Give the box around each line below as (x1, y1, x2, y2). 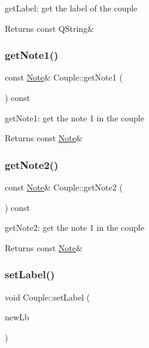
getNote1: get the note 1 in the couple (5, 111, 144, 124)
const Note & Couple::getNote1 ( (5, 71, 123, 84)
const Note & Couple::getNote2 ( (5, 181, 123, 193)
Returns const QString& (5, 22, 95, 34)
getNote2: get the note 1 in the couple (5, 221, 144, 234)
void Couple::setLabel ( (5, 290, 90, 303)
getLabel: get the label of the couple (5, 2, 138, 14)
